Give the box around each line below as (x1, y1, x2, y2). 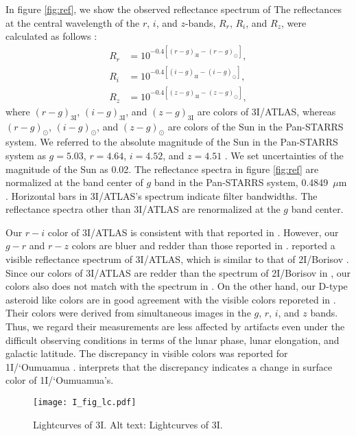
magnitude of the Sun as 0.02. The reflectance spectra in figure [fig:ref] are (5, 161, 319, 176)
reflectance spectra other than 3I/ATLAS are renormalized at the (5, 202, 281, 216)
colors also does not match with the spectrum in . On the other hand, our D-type (5, 279, 348, 293)
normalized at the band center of (5, 175, 143, 190)
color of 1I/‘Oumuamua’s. (5, 373, 114, 387)
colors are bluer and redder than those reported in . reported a (71, 238, 335, 253)
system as (5, 148, 46, 162)
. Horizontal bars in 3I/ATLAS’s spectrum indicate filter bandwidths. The (5, 188, 318, 203)
